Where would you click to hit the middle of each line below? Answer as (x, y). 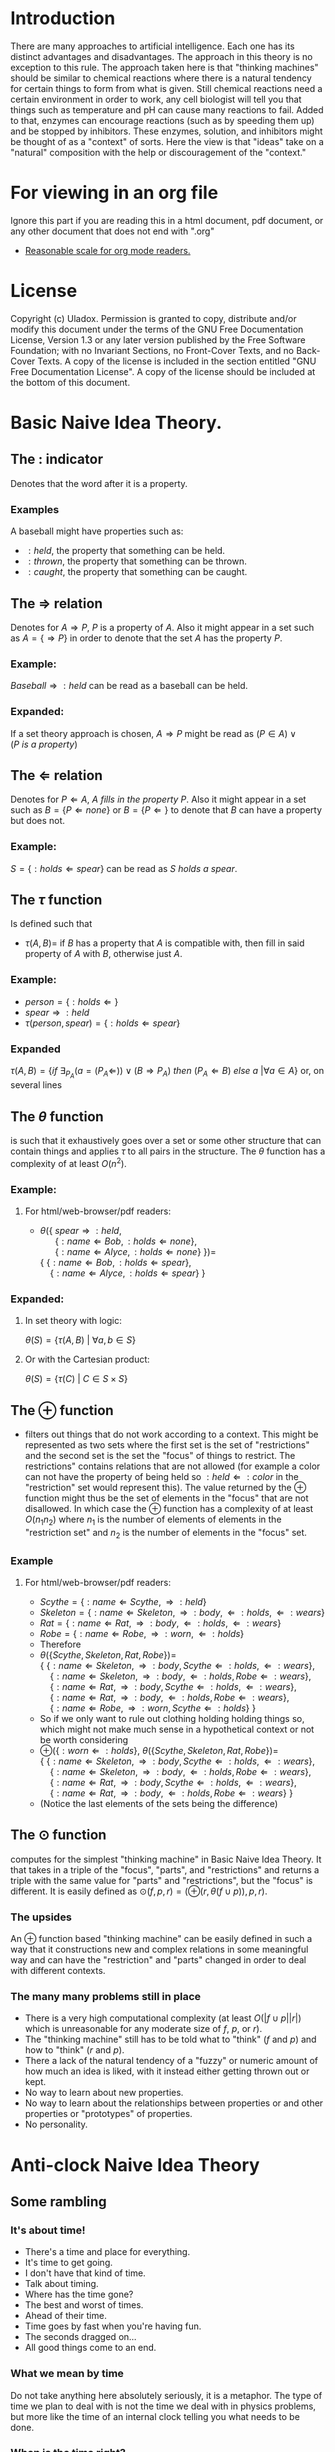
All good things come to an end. (90, 2348)
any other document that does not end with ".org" (112, 231)
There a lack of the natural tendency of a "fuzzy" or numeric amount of (171, 2061)
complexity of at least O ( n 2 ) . (68, 1162)
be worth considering (83, 1739)
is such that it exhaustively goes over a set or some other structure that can (166, 1140)
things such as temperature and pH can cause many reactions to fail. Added (167, 109)
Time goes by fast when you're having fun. (113, 2326)
